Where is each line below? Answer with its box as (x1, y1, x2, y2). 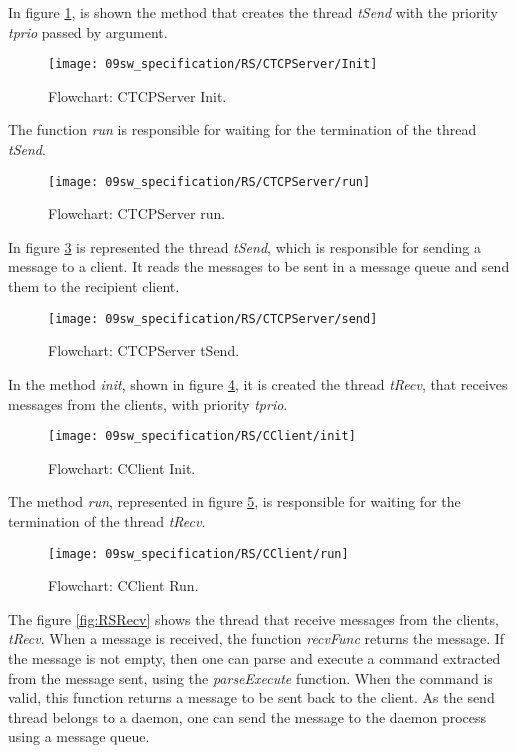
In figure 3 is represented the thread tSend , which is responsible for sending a (8, 236, 481, 257)
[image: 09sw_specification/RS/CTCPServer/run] (48, 174, 371, 189)
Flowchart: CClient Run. (48, 575, 199, 596)
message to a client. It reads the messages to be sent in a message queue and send (8, 256, 510, 277)
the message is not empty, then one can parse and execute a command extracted (8, 647, 501, 668)
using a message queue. (8, 726, 150, 747)
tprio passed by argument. (8, 21, 168, 42)
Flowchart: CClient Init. (48, 457, 196, 478)
